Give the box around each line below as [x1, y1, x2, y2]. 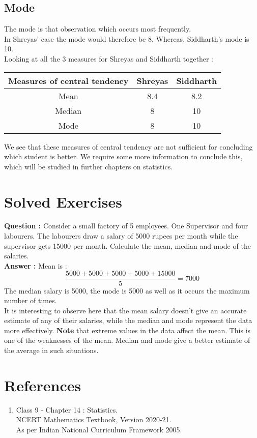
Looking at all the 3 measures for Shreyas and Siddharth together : [4, 53, 213, 64]
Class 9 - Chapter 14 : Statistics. [16, 404, 118, 415]
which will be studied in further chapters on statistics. [4, 161, 173, 171]
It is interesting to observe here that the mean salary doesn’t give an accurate [4, 305, 247, 315]
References [4, 374, 81, 395]
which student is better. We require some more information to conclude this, [4, 151, 243, 162]
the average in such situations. [4, 345, 99, 356]
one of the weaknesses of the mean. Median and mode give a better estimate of [4, 335, 250, 345]
